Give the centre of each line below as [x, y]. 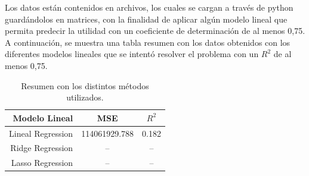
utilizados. [85, 97]
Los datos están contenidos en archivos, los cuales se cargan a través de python [149, 7]
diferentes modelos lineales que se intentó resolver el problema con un [132, 54]
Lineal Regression [41, 133]
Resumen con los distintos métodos [85, 85]
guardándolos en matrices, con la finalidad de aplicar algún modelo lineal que [146, 19]
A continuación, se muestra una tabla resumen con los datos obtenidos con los [148, 42]
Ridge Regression [42, 148]
